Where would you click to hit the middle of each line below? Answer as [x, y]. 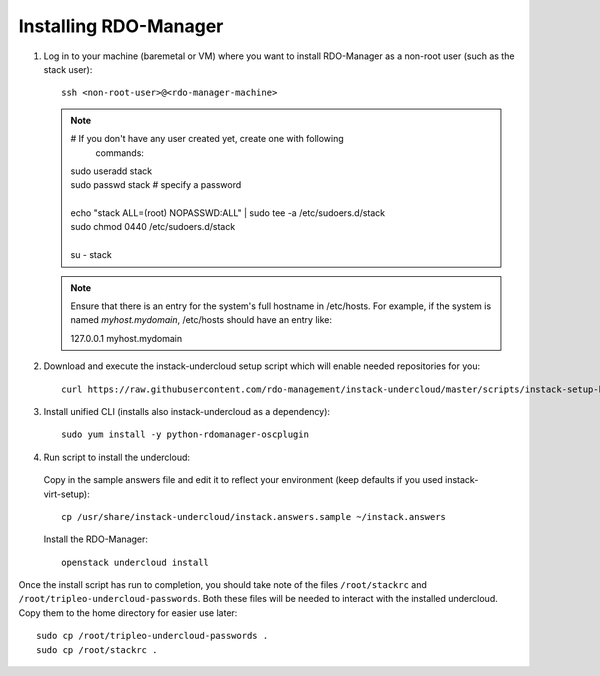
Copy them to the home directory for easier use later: [128, 612]
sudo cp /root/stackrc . [97, 649]
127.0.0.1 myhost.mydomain [126, 338]
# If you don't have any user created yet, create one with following [207, 139]
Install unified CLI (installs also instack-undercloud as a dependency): [186, 411]
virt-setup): [66, 494]
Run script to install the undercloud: [116, 457]
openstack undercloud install [135, 562]
